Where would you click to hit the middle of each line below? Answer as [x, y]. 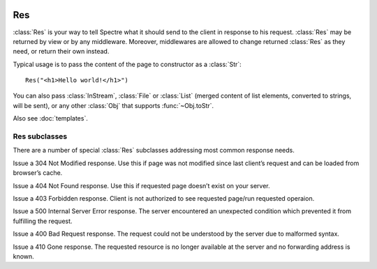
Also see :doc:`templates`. [51, 118]
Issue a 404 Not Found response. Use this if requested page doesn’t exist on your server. [141, 185]
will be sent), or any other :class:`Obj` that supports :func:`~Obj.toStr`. [113, 105]
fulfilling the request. [43, 221]
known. [23, 256]
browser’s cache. [38, 173]
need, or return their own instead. [61, 52]
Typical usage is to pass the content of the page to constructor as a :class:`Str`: [127, 64]
